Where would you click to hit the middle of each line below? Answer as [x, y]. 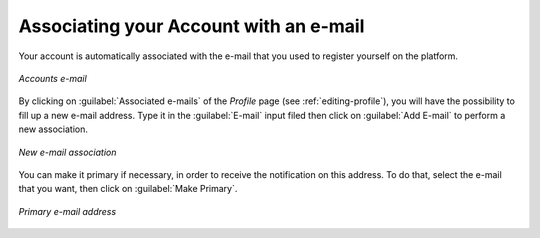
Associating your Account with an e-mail [191, 26]
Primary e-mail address [67, 211]
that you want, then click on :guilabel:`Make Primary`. [128, 189]
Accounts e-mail [52, 78]
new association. [53, 129]
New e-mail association [67, 152]
